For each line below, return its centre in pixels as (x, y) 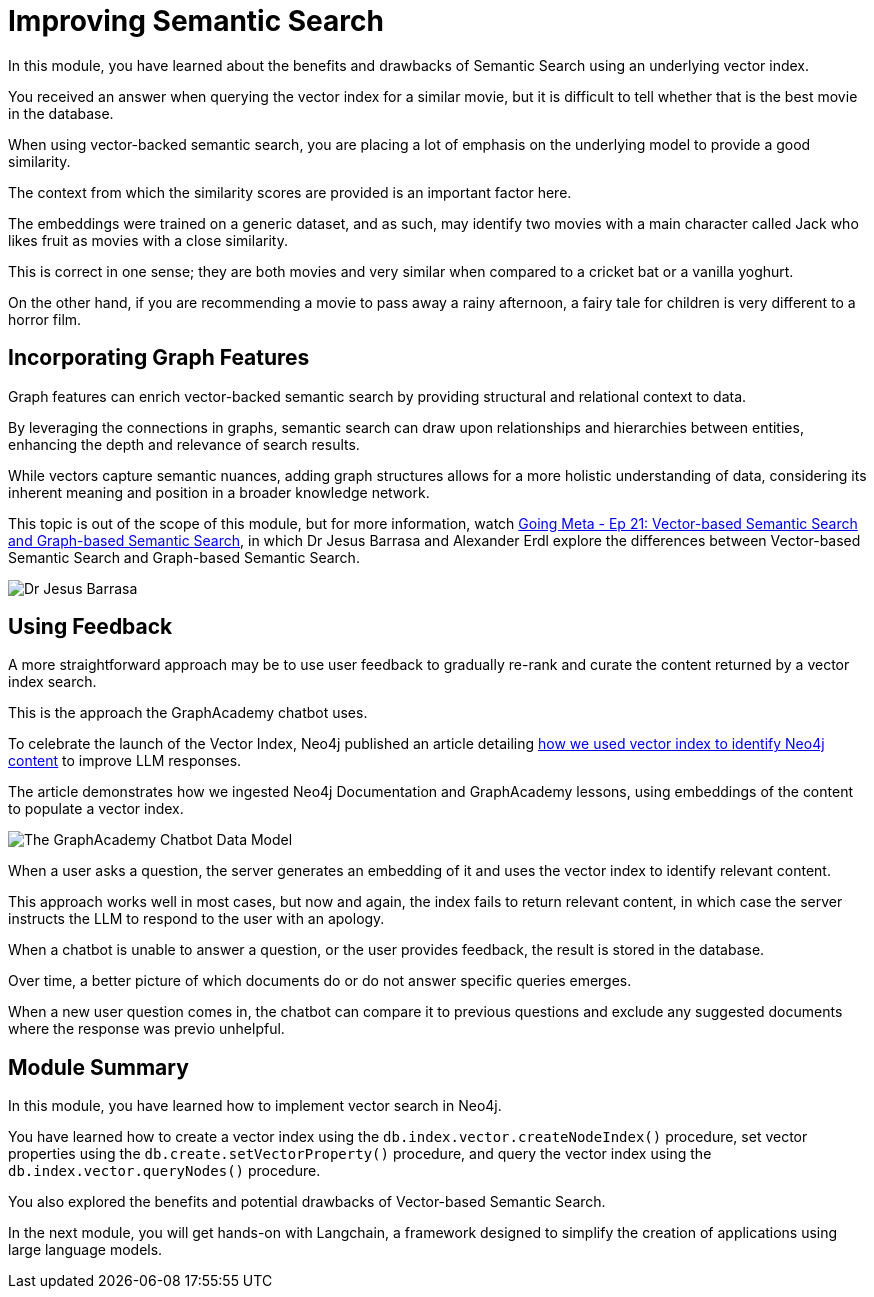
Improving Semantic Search (196, 21)
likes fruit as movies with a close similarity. (148, 240)
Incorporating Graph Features (159, 358)
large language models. (85, 1250)
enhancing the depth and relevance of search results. (184, 444)
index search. (52, 682)
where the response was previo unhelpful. (146, 1029)
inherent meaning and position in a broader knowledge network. (219, 492)
